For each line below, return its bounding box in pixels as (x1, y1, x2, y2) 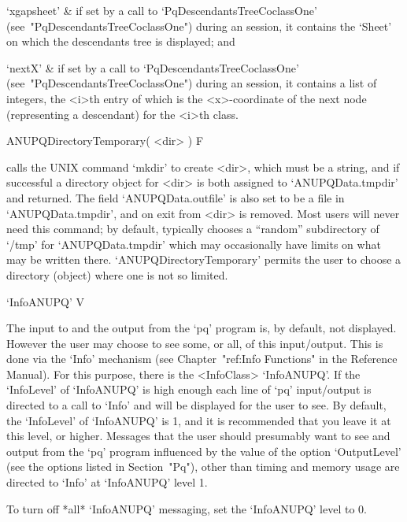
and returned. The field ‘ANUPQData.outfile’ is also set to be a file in (6, 189, 345, 205)
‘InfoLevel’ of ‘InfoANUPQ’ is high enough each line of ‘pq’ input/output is (6, 381, 372, 398)
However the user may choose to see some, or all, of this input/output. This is (6, 335, 383, 351)
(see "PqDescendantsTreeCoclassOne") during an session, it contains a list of (6, 75, 377, 91)
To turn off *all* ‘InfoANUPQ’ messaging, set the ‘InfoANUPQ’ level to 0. (6, 500, 367, 516)
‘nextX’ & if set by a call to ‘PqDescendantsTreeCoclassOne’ (6, 59, 299, 76)
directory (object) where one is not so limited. (6, 266, 228, 283)
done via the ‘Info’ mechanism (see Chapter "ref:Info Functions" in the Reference (6, 350, 398, 367)
